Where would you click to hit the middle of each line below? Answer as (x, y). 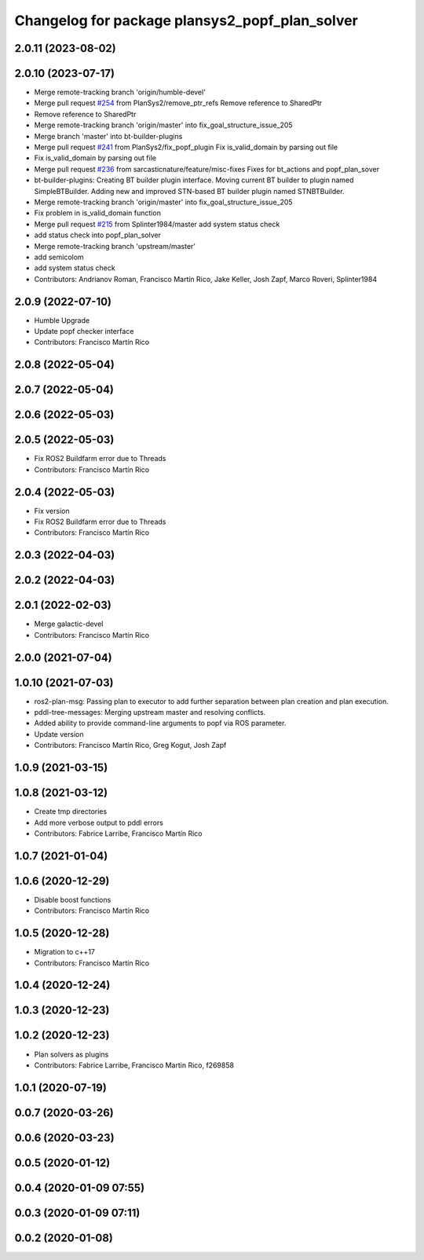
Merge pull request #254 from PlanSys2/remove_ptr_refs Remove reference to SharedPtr (178, 103)
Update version (59, 734)
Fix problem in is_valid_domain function (97, 213)
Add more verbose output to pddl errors (99, 822)
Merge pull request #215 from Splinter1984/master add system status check (157, 224)
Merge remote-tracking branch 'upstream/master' (115, 246)
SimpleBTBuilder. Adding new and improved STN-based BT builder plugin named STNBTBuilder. (189, 191)
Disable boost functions (73, 899)
